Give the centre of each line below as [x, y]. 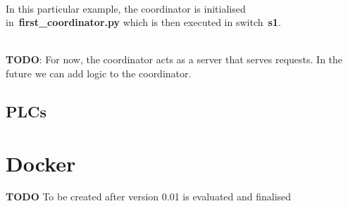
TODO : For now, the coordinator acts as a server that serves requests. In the [174, 59]
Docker [41, 163]
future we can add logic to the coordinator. [99, 73]
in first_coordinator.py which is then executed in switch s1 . [143, 22]
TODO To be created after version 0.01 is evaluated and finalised [149, 197]
